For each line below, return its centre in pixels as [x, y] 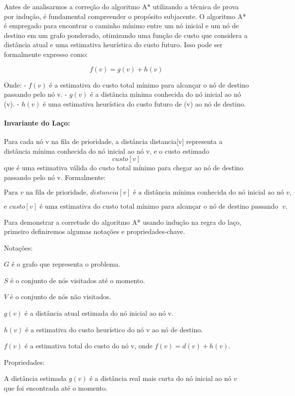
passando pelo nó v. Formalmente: [55, 177]
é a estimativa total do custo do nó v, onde [88, 346]
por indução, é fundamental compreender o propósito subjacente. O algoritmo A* [125, 16]
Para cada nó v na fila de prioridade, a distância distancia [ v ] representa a [113, 141]
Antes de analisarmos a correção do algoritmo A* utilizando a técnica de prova [121, 6]
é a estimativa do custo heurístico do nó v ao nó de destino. [114, 329]
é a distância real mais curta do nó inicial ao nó [161, 378]
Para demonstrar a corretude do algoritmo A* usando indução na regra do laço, [123, 222]
